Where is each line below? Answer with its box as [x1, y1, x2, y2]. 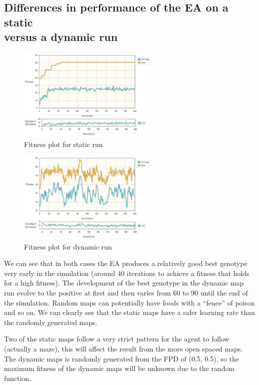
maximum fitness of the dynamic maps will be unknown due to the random [4, 363, 235, 373]
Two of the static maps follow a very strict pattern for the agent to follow [4, 333, 229, 344]
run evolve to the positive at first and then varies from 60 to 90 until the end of [4, 287, 248, 297]
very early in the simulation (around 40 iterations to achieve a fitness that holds [4, 267, 249, 278]
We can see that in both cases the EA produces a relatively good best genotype [4, 258, 247, 268]
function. [4, 372, 31, 383]
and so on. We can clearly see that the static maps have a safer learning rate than [4, 307, 255, 317]
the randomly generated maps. [4, 316, 97, 327]
